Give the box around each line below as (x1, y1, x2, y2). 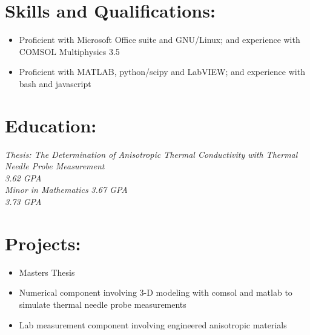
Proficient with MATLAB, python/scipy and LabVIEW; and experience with (19, 65, 305, 78)
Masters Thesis (19, 265, 75, 278)
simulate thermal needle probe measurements (19, 298, 186, 310)
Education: (5, 112, 97, 137)
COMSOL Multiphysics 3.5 (19, 45, 120, 57)
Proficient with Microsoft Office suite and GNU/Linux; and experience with (19, 33, 300, 46)
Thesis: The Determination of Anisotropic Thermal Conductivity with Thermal (5, 148, 298, 160)
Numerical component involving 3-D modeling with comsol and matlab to (19, 286, 292, 299)
